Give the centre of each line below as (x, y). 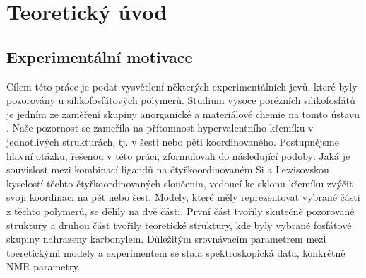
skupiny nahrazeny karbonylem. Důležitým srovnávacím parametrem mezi (166, 239)
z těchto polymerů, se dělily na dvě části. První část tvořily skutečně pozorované (181, 210)
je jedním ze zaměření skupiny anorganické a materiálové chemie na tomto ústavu (183, 114)
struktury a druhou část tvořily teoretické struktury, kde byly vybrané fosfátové (179, 225)
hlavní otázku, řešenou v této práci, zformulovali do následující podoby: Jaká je (178, 155)
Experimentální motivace (100, 56)
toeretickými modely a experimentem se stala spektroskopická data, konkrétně (176, 252)
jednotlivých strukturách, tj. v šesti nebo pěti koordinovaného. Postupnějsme (173, 141)
